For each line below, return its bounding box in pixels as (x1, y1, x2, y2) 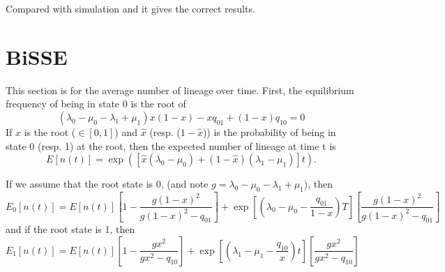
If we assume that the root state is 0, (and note (6, 176, 209, 191)
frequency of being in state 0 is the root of (6, 96, 186, 111)
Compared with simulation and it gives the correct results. (6, 1, 255, 15)
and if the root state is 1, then (6, 222, 135, 236)
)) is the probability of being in (202, 124, 336, 139)
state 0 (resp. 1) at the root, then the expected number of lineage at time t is (6, 138, 336, 153)
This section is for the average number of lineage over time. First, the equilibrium (6, 82, 354, 97)
